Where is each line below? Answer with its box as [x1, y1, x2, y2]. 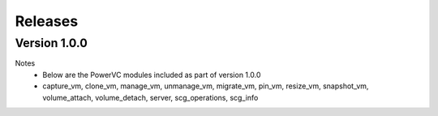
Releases [15, 12, 79, 30]
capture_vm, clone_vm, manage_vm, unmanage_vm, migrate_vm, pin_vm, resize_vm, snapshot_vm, [42, 81, 369, 91]
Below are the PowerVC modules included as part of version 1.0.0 [42, 70, 261, 79]
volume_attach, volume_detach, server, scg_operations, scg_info [42, 92, 259, 102]
